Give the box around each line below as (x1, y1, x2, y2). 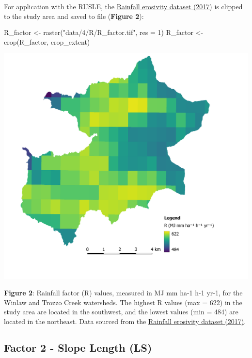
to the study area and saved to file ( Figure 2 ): (4, 11, 144, 21)
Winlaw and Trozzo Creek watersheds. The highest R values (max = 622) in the (4, 297, 242, 307)
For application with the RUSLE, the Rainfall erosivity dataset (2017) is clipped (4, 1, 243, 11)
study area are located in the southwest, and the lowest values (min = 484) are (4, 307, 238, 317)
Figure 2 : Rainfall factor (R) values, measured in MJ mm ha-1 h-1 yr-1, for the (4, 288, 243, 298)
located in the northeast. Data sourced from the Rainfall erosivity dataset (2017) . (4, 316, 246, 326)
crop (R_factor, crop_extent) (4, 36, 90, 47)
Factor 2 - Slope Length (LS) (4, 340, 152, 355)
